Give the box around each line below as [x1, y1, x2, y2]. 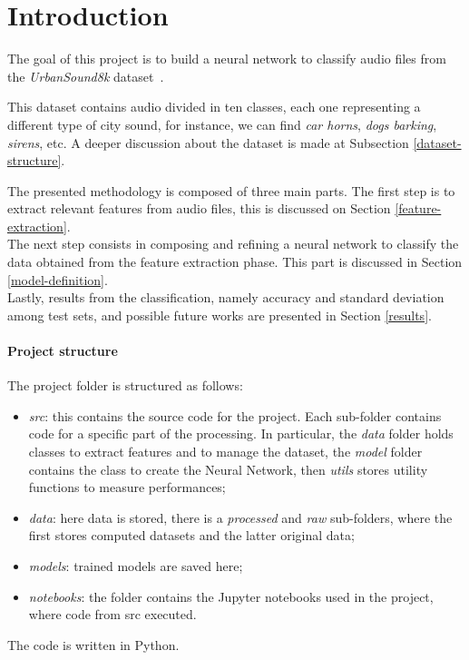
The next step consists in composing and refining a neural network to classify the [7, 234, 459, 253]
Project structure [7, 341, 118, 360]
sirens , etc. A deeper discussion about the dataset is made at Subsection [7, 133, 409, 152]
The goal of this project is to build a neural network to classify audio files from [7, 49, 446, 68]
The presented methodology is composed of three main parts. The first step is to [7, 181, 455, 200]
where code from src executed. [28, 605, 197, 624]
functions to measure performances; [28, 478, 226, 497]
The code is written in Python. [7, 635, 180, 654]
